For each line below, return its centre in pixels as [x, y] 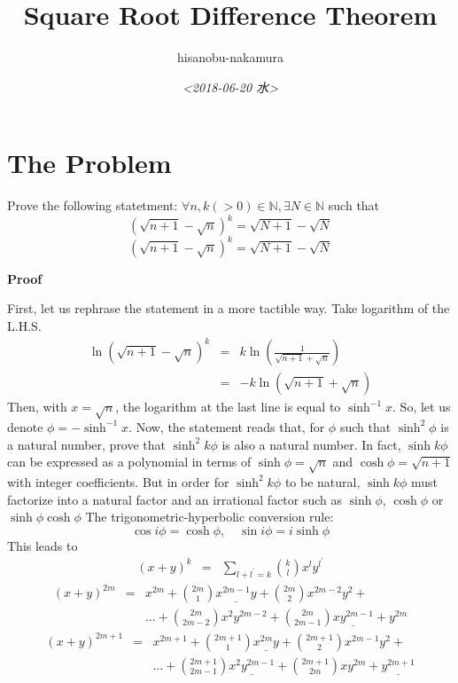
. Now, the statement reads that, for [227, 426]
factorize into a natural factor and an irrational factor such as [175, 499]
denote [25, 426]
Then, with [37, 407]
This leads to [43, 545]
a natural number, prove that [87, 444]
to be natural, [322, 481]
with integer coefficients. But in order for [118, 481]
